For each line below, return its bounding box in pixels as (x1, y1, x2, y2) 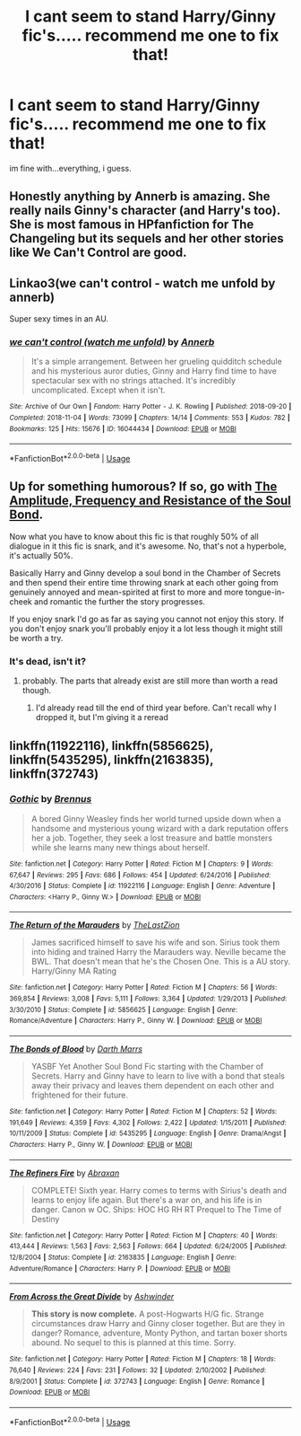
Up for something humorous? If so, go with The (9, 479, 278, 495)
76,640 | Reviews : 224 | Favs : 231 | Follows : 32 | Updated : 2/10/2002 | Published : (9, 1366, 267, 1375)
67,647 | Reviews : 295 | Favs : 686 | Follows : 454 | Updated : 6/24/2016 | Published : (9, 870, 271, 879)
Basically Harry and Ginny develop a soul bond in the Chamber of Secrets (9, 568, 281, 578)
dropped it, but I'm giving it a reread (35, 712, 168, 723)
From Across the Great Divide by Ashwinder (9, 1291, 175, 1302)
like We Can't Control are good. (9, 245, 187, 260)
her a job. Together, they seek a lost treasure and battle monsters (30, 833, 273, 843)
